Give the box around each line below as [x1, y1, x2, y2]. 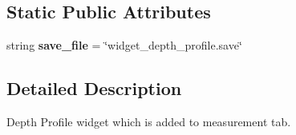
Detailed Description [6, 76, 182, 101]
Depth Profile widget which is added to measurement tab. [6, 113, 291, 129]
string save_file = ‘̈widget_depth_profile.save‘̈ [6, 37, 242, 54]
